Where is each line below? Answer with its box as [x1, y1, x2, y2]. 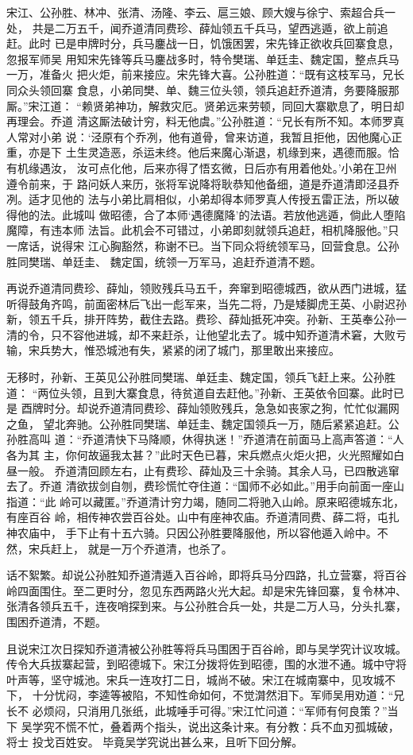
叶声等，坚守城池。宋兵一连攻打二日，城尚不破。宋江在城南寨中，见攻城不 [6, 671, 396, 687]
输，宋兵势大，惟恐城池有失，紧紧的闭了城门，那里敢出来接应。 [6, 342, 340, 358]
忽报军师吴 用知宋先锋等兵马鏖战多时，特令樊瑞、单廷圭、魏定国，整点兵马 [6, 50, 399, 67]
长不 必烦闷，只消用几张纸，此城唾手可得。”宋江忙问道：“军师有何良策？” [6, 702, 388, 718]
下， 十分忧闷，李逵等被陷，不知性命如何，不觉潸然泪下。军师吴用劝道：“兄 [6, 687, 405, 703]
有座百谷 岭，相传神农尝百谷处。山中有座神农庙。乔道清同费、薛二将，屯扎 [6, 509, 399, 525]
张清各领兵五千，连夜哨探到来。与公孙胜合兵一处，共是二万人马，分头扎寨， [6, 598, 407, 614]
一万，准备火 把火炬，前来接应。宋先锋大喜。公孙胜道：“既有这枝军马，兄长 [6, 66, 405, 83]
